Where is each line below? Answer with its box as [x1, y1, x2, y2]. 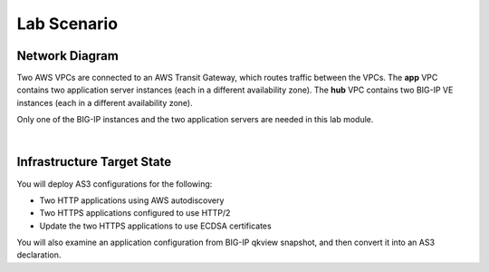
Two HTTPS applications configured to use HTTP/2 [39, 208, 231, 219]
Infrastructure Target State [16, 154, 172, 170]
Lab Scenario [16, 14, 118, 34]
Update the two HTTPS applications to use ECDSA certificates [39, 220, 272, 231]
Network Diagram [16, 48, 120, 63]
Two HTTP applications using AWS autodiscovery [39, 195, 225, 206]
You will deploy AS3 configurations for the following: [16, 178, 213, 189]
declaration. [16, 249, 62, 260]
